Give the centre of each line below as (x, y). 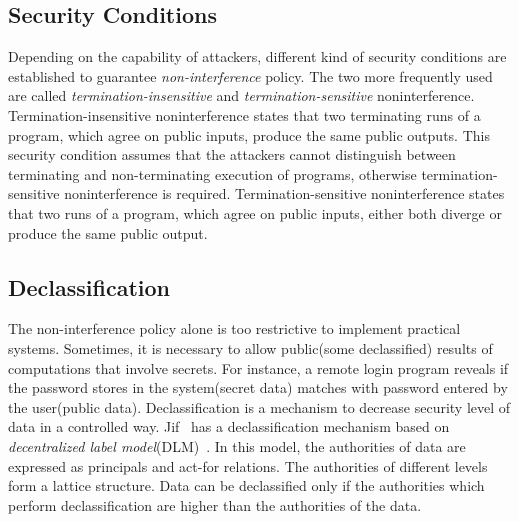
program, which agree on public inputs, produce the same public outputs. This (249, 134)
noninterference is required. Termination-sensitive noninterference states (284, 193)
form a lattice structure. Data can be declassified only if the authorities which (246, 485)
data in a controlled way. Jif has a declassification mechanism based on (229, 426)
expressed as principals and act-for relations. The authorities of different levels (248, 465)
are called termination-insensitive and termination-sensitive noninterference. (241, 95)
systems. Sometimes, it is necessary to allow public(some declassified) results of (250, 347)
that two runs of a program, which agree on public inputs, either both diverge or (255, 212)
